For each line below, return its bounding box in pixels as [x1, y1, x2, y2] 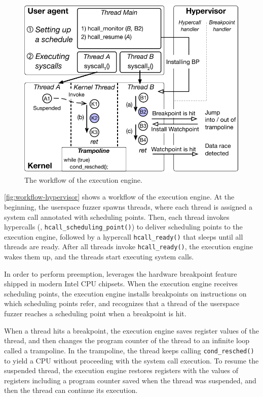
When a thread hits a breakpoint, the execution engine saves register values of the [4, 325, 259, 336]
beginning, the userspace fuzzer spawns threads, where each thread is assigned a [4, 201, 252, 212]
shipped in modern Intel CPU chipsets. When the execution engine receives [4, 278, 238, 289]
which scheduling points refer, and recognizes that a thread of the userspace [4, 298, 240, 309]
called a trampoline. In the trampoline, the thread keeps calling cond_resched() [4, 345, 254, 355]
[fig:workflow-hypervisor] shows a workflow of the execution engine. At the [4, 191, 235, 202]
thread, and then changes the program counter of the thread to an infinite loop [4, 335, 250, 346]
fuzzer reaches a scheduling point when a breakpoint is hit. [4, 308, 186, 319]
